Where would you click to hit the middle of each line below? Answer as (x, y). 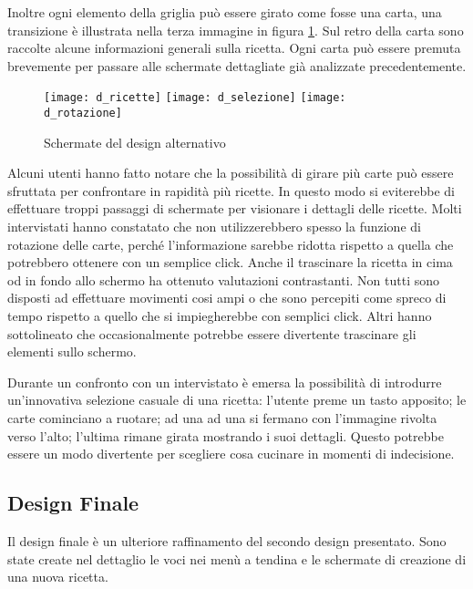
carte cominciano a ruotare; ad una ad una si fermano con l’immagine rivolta (222, 418)
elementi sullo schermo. (72, 351)
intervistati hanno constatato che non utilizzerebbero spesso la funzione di (214, 227)
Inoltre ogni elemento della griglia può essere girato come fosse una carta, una (225, 12)
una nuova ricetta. (58, 577)
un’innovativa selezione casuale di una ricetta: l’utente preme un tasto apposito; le (237, 400)
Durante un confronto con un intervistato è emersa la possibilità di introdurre (225, 382)
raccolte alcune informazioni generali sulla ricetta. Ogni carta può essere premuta (234, 48)
